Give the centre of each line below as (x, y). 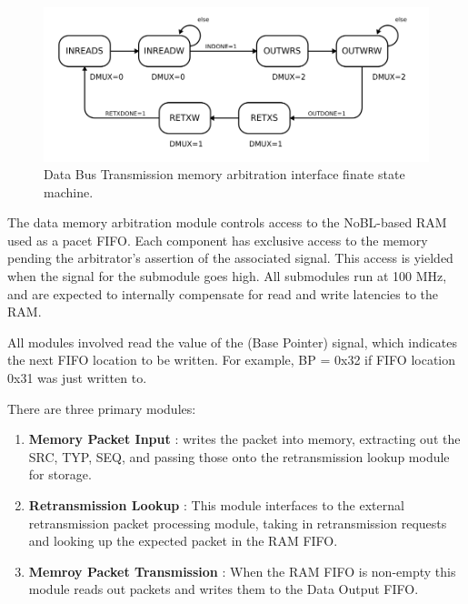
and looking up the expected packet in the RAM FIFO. (183, 541)
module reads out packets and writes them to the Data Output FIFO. (224, 589)
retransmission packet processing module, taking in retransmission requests (238, 523)
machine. (69, 191)
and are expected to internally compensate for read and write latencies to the (223, 293)
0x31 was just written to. (77, 378)
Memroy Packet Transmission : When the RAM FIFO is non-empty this (242, 571)
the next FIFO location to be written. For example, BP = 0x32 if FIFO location (232, 360)
